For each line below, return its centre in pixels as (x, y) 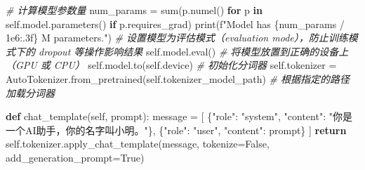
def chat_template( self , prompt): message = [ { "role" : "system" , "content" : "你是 (179, 116)
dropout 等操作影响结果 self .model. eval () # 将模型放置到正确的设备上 (194, 51)
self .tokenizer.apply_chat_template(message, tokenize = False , (138, 144)
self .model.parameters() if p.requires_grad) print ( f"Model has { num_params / (175, 24)
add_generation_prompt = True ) (75, 157)
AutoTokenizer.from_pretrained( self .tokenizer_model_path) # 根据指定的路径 (178, 78)
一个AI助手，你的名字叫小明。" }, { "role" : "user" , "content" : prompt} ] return (176, 130)
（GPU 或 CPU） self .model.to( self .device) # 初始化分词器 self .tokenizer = (171, 65)
